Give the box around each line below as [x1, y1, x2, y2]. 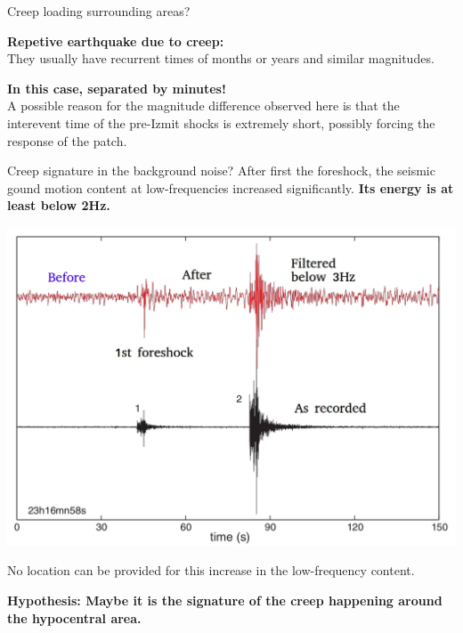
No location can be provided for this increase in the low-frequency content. [7, 561, 415, 580]
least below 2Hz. [7, 196, 110, 215]
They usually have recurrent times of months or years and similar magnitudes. [7, 49, 435, 68]
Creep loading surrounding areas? [7, 2, 191, 20]
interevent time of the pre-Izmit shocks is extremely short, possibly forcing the [7, 113, 435, 132]
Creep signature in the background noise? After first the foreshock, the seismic [7, 161, 435, 180]
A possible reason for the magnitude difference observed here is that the [7, 96, 400, 115]
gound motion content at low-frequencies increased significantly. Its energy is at [7, 178, 454, 197]
